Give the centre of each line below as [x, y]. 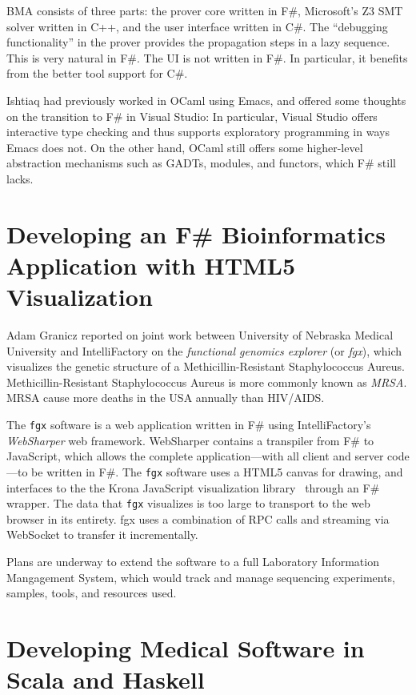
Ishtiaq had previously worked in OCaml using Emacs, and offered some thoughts [206, 100]
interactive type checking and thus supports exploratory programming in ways [198, 132]
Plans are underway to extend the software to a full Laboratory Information [193, 561]
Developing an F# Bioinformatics [196, 233]
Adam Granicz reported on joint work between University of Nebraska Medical [200, 335]
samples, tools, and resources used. [92, 593]
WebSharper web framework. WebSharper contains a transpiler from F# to [190, 440]
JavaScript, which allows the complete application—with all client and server [195, 456]
